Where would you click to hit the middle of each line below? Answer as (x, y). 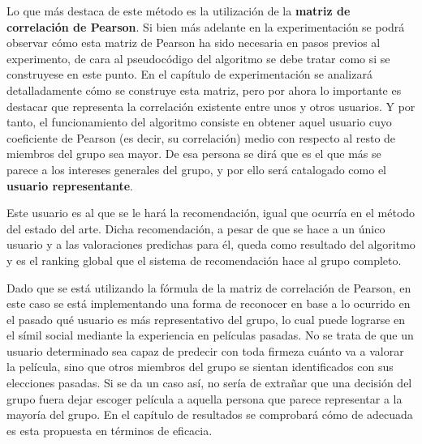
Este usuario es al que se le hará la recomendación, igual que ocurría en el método (211, 213)
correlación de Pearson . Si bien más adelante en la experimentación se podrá (206, 26)
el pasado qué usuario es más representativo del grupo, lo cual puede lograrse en (206, 319)
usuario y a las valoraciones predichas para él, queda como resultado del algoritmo (211, 244)
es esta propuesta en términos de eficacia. (110, 430)
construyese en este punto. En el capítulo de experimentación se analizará (189, 74)
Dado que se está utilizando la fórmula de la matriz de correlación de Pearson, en (209, 287)
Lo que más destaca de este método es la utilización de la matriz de (179, 11)
